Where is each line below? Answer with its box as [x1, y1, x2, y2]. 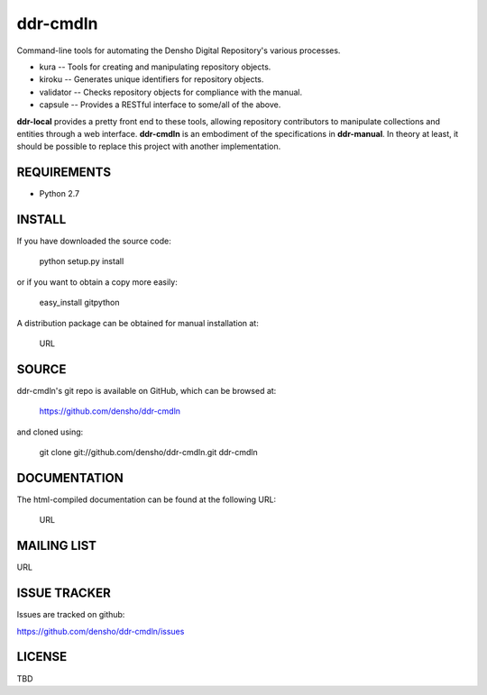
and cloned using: [16, 426, 84, 437]
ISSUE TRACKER [16, 586, 112, 601]
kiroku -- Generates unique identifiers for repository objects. [39, 74, 264, 85]
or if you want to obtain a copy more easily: [16, 276, 178, 288]
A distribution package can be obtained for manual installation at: [16, 317, 259, 328]
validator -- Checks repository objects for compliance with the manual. [39, 87, 302, 97]
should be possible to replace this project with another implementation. [16, 141, 281, 152]
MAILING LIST [16, 538, 97, 553]
